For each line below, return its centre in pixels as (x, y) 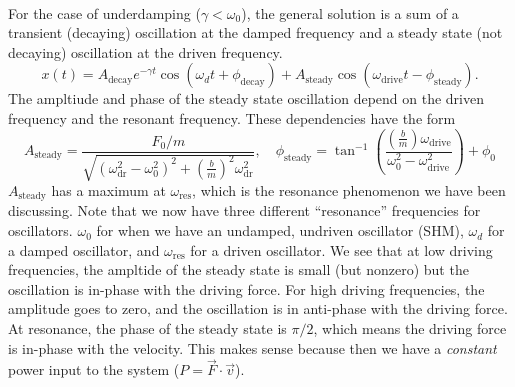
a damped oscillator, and (84, 249)
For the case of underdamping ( (104, 12)
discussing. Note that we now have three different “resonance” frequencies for (244, 210)
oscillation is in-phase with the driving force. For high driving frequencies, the (246, 288)
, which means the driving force (410, 328)
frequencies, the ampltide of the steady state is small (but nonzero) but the (238, 269)
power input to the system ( (94, 369)
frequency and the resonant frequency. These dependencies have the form (232, 117)
